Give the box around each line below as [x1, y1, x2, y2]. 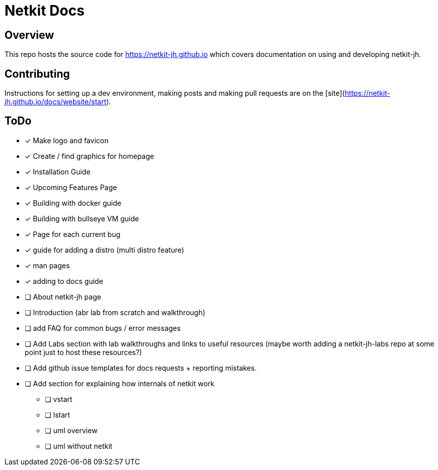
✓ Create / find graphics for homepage [25, 151, 154, 160]
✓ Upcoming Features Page [25, 183, 117, 192]
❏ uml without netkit [45, 441, 112, 450]
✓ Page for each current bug [25, 229, 120, 239]
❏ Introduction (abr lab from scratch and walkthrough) [25, 308, 206, 317]
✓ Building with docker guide [25, 198, 121, 207]
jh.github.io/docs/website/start [5, 97, 106, 106]
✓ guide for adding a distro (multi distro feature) [25, 245, 184, 254]
